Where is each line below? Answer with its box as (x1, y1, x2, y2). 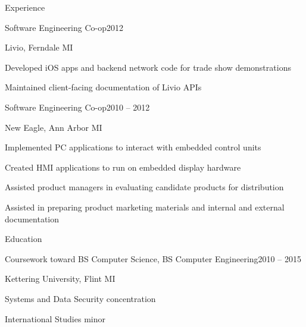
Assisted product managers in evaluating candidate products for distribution (5, 181, 284, 193)
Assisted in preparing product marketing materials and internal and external (5, 200, 285, 213)
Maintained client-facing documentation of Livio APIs (5, 81, 202, 93)
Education (5, 232, 42, 245)
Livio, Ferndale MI (5, 41, 73, 54)
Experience (5, 1, 45, 13)
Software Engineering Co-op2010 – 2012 (5, 100, 150, 113)
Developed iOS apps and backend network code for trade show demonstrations (5, 61, 291, 73)
